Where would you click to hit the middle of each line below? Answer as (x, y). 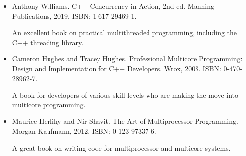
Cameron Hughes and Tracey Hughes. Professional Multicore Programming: (127, 59)
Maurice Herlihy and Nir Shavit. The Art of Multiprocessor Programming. (125, 121)
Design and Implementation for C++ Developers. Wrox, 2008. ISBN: (117, 68)
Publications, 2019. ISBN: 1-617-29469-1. (74, 16)
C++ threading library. (48, 42)
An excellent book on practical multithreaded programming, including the (124, 32)
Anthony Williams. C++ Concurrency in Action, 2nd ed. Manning (113, 6)
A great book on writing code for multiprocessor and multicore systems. (121, 147)
